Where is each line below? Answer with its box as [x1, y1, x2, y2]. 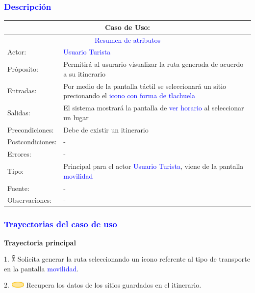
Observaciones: [7, 195, 52, 205]
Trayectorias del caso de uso [4, 218, 117, 230]
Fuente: [7, 183, 29, 193]
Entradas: [7, 85, 37, 96]
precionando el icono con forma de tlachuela [63, 90, 196, 101]
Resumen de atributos [94, 34, 161, 45]
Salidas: [7, 107, 30, 117]
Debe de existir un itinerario [63, 124, 149, 134]
